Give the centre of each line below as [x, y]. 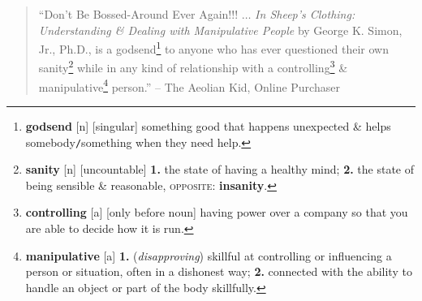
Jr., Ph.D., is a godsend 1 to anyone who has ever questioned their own [213, 47]
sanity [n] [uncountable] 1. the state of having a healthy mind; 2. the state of [220, 169]
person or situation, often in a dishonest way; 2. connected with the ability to [219, 271]
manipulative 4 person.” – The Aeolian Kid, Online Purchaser [189, 85]
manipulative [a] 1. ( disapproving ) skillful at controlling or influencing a [209, 255]
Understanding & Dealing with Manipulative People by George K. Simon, [220, 30]
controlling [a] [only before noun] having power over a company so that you [217, 212]
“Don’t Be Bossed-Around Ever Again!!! [138, 14]
